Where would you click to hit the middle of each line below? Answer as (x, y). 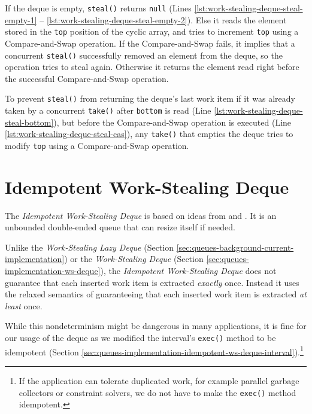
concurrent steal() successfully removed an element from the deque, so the (144, 55)
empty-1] (21, 19)
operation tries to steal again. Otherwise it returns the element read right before (152, 67)
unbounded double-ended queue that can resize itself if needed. (120, 227)
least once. (24, 305)
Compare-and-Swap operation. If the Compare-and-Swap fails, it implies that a (150, 43)
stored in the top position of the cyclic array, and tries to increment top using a (152, 31)
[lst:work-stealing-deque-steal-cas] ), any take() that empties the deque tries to (149, 134)
